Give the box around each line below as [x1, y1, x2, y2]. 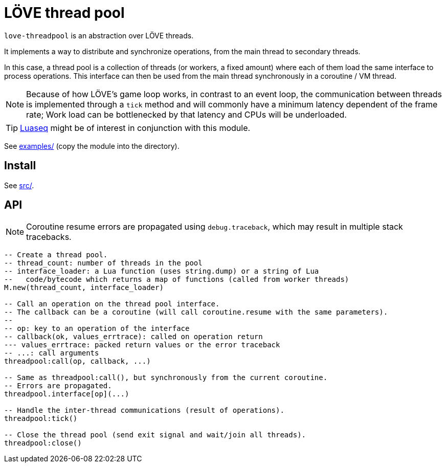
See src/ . [4, 181, 34, 190]
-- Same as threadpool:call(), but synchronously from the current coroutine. [4, 373, 328, 382]
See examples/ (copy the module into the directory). [4, 141, 180, 150]
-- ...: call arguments [4, 349, 99, 358]
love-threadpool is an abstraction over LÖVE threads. [4, 31, 194, 40]
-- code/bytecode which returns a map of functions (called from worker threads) [4, 275, 349, 284]
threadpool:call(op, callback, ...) [4, 357, 151, 366]
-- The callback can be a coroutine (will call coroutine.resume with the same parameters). [4, 308, 388, 317]
